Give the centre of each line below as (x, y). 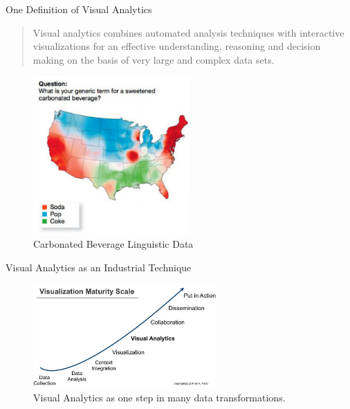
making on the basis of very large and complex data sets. (154, 59)
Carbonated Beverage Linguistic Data (113, 244)
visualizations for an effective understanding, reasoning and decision (177, 46)
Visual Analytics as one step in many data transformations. (159, 398)
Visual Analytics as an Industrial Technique (99, 267)
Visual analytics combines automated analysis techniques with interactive (188, 32)
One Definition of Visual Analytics (79, 9)
